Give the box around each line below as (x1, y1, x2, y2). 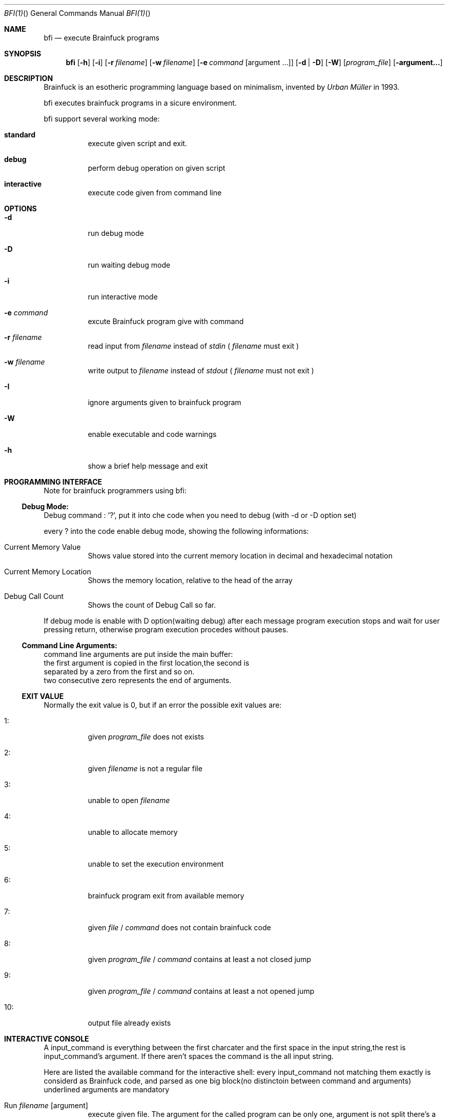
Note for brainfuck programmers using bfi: (44, 486, 187, 495)
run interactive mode (88, 292, 158, 301)
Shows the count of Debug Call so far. (88, 601, 216, 609)
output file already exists (88, 1018, 171, 1027)
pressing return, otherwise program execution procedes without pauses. (44, 625, 289, 634)
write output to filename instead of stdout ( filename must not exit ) (88, 366, 314, 375)
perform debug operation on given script (88, 164, 226, 172)
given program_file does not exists (88, 732, 204, 741)
